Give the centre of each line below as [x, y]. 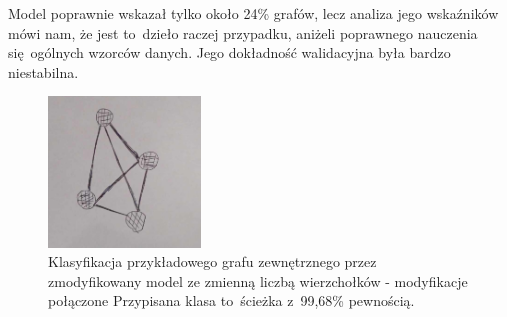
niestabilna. [43, 71]
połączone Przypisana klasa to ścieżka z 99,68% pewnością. [231, 300]
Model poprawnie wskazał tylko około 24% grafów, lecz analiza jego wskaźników [253, 13]
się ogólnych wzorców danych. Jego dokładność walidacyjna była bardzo [229, 52]
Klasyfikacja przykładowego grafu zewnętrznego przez [212, 261]
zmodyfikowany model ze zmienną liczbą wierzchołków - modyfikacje [258, 280]
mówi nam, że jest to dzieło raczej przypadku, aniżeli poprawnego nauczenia [243, 32]
